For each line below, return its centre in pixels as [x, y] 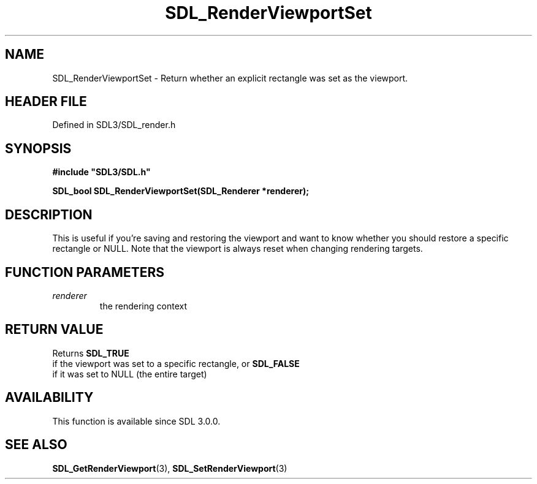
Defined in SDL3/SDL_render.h [114, 125]
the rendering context [143, 306]
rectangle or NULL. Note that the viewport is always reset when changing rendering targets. [238, 249]
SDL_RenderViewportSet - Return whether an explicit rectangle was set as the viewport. [230, 78]
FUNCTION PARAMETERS [85, 272]
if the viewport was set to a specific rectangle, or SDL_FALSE [176, 363]
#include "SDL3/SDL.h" [101, 172]
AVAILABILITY [49, 398]
